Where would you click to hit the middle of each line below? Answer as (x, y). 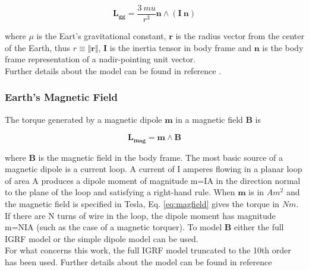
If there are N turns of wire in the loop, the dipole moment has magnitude (140, 215)
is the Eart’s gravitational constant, (101, 36)
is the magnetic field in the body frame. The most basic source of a (161, 157)
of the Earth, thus (37, 47)
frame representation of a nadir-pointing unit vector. (100, 59)
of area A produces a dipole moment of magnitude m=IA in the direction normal (153, 180)
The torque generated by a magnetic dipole (83, 119)
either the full (259, 227)
